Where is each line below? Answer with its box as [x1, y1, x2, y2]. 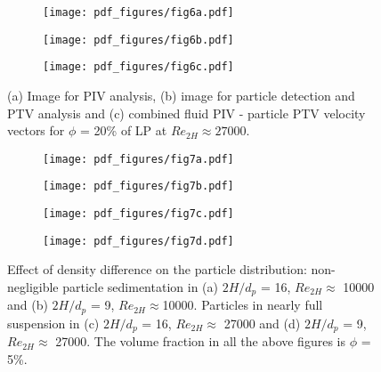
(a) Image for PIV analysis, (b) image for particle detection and [7, 85, 355, 104]
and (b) [7, 295, 48, 314]
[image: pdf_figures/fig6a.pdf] [43, 6, 234, 19]
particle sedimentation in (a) [62, 277, 218, 295]
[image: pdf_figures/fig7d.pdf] [43, 234, 234, 247]
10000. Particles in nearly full [162, 295, 323, 314]
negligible [7, 277, 59, 295]
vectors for [7, 121, 65, 140]
